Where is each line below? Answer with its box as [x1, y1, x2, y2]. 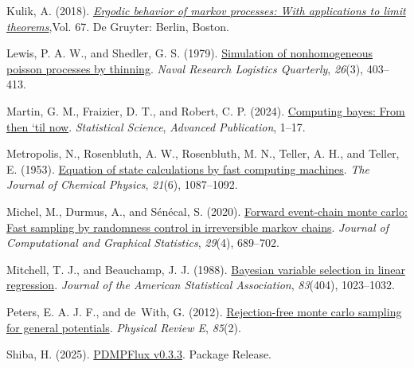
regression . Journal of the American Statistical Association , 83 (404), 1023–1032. [6, 276, 395, 293]
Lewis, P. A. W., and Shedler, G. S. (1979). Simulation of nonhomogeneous [6, 45, 373, 61]
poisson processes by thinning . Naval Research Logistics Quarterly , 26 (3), [6, 60, 364, 76]
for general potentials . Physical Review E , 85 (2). [6, 319, 241, 335]
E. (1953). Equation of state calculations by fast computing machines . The [6, 160, 370, 177]
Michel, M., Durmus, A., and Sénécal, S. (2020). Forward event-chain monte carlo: [6, 202, 408, 219]
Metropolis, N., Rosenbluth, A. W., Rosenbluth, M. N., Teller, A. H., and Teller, [6, 145, 400, 162]
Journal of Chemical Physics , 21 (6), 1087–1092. [6, 176, 238, 193]
